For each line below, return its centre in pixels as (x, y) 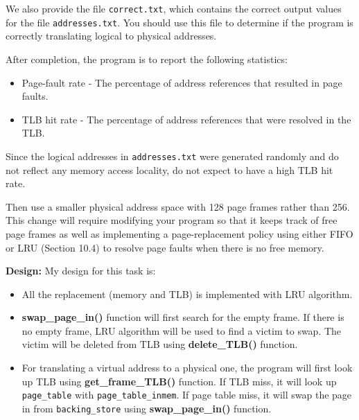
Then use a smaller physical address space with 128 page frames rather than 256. (178, 206)
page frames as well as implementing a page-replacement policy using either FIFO (179, 233)
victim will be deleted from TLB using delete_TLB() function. (160, 344)
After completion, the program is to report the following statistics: (147, 59)
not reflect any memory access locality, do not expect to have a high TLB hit (169, 169)
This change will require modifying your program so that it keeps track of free (172, 220)
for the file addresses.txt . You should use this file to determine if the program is (179, 22)
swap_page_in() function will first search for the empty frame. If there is (183, 317)
